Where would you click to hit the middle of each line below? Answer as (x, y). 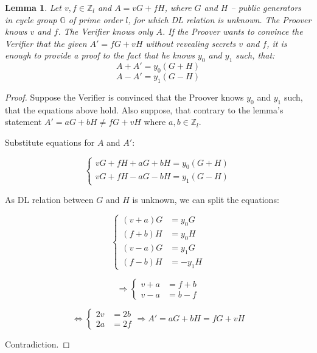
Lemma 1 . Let (33, 7)
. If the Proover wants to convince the (232, 31)
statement (23, 122)
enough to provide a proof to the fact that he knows (100, 55)
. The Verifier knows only (106, 31)
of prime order (96, 19)
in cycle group (31, 19)
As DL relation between (49, 199)
